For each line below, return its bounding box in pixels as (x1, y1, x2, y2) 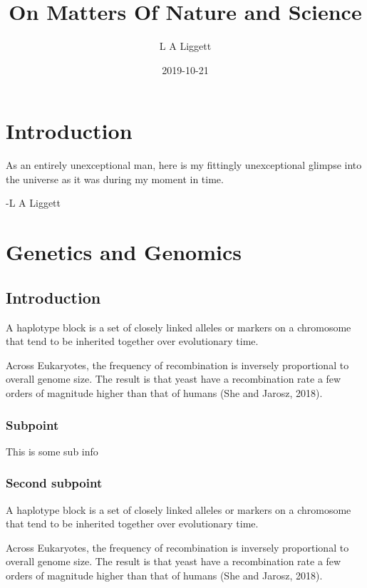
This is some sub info (6, 443, 98, 458)
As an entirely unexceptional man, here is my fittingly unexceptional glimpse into (6, 158, 362, 172)
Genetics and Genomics (6, 237, 242, 267)
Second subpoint (6, 474, 103, 492)
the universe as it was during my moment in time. (6, 171, 224, 186)
